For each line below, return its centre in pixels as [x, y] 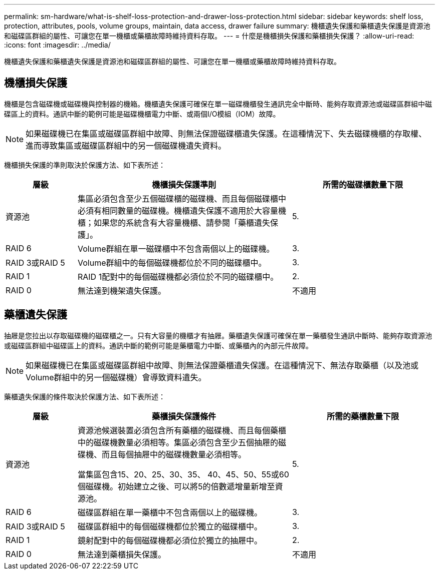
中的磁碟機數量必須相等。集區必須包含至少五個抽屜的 [178, 442]
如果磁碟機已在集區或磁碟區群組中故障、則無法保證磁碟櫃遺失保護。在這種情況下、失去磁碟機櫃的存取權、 [226, 133]
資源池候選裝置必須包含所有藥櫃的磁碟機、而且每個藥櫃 [182, 430]
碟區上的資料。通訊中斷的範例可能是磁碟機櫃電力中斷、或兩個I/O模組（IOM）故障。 [142, 114]
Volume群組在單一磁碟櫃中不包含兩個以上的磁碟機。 [176, 248]
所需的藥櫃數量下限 [363, 416]
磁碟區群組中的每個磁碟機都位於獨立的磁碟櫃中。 [170, 526]
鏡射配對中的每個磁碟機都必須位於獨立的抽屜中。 [170, 540]
